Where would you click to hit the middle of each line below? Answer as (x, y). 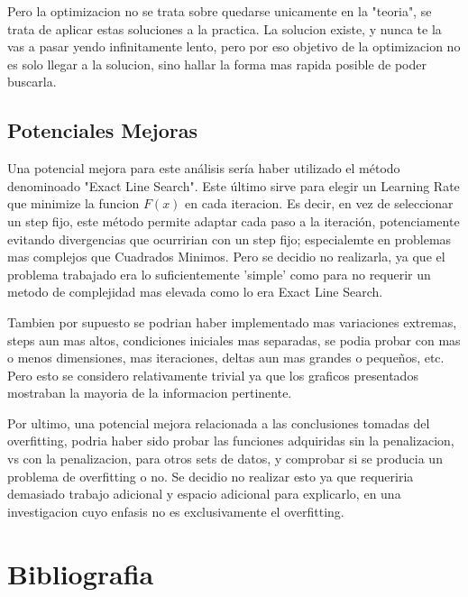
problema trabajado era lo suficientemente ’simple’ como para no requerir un (219, 274)
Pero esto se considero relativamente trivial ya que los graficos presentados (213, 375)
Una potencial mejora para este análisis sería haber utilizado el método (204, 168)
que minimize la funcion (73, 203)
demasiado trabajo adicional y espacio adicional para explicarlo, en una (204, 494)
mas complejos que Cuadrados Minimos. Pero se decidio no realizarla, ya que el (226, 257)
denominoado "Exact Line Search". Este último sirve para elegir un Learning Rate (234, 185)
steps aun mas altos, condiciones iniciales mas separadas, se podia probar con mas (234, 340)
